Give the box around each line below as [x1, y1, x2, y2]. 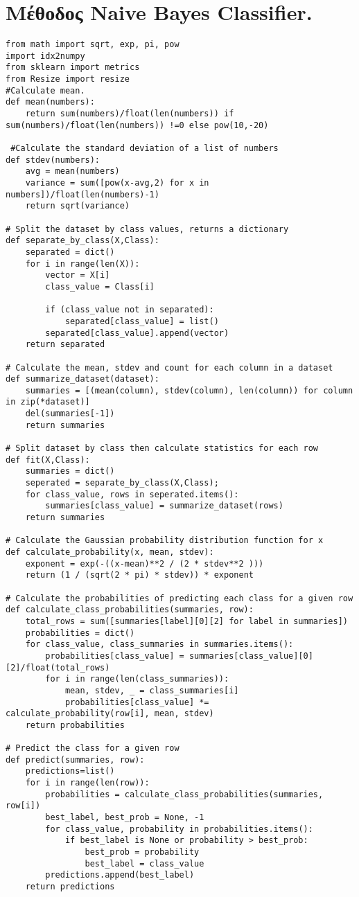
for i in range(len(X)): [25, 258, 140, 269]
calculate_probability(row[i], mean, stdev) [6, 709, 214, 719]
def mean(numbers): [6, 97, 95, 107]
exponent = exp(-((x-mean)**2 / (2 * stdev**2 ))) [25, 558, 264, 569]
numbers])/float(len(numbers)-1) [6, 189, 159, 199]
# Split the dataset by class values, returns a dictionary [6, 224, 289, 234]
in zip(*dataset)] [6, 397, 90, 407]
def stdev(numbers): [6, 154, 100, 165]
